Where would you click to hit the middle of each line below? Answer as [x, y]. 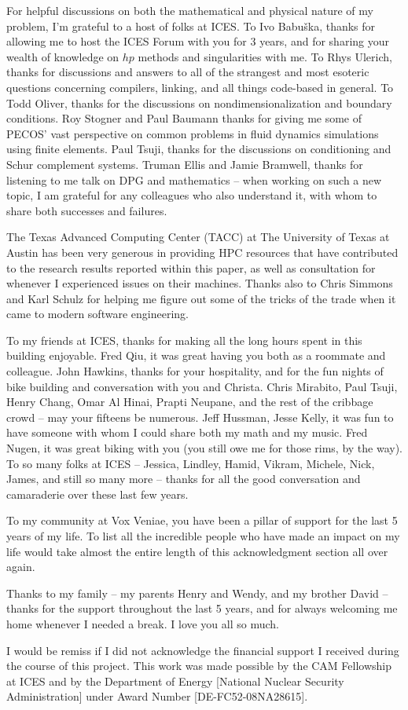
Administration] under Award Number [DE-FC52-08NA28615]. [157, 696]
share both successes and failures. [87, 210]
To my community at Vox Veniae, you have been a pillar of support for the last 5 [202, 520]
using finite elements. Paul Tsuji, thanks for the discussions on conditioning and [199, 149]
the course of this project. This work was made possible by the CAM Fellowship [199, 666]
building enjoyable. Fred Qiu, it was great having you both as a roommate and [196, 355]
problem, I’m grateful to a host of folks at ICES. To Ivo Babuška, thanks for [191, 26]
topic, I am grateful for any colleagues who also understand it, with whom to [192, 195]
